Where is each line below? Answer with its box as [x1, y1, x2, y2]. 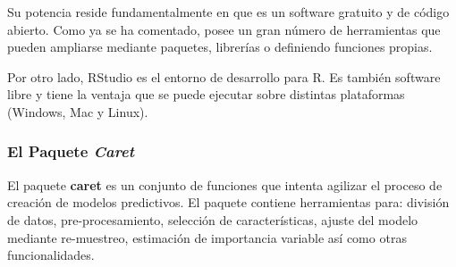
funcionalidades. [7, 246, 95, 264]
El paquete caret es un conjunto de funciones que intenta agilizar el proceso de [7, 175, 443, 194]
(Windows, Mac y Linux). [7, 102, 148, 121]
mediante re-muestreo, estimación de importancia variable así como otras [7, 228, 407, 246]
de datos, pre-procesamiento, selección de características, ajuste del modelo [7, 210, 418, 229]
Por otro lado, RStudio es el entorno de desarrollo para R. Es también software [7, 67, 441, 86]
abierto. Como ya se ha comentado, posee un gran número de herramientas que [7, 20, 441, 38]
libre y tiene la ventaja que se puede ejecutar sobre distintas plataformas [7, 85, 405, 104]
